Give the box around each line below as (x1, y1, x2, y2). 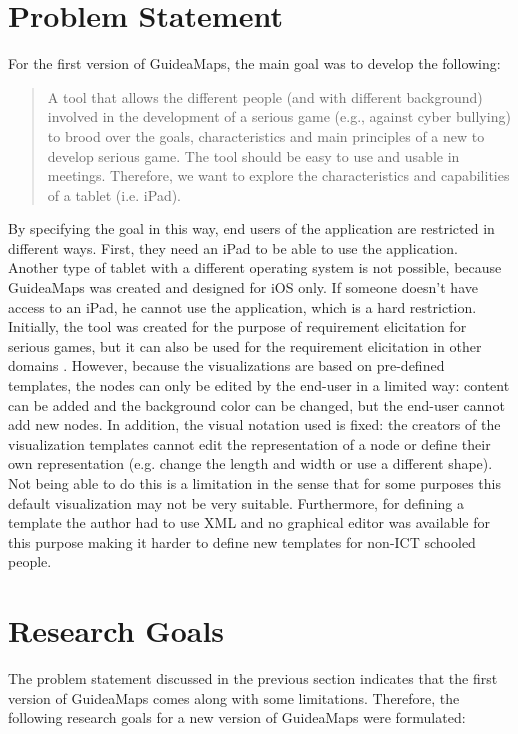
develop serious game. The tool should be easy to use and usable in (47, 145, 460, 166)
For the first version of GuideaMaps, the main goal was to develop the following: (8, 53, 501, 74)
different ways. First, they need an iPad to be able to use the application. (8, 237, 458, 258)
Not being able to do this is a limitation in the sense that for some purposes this (8, 473, 502, 493)
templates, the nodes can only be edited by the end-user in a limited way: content (8, 375, 510, 396)
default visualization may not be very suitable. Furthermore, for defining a (8, 492, 464, 513)
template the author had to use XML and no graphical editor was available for (8, 512, 490, 533)
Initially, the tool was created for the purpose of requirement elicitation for (8, 316, 467, 337)
